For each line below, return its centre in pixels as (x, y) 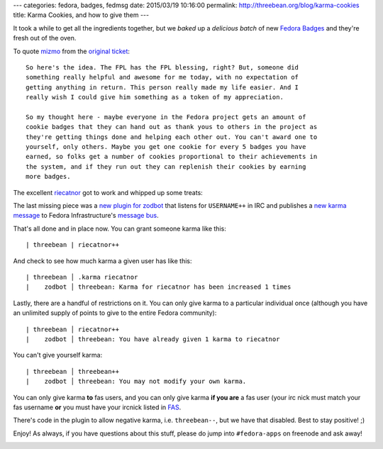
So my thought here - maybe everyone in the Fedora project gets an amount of (166, 117)
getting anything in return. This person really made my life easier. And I (162, 87)
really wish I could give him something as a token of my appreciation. (155, 97)
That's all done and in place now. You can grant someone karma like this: (120, 228)
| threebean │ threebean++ (73, 371)
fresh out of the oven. (45, 38)
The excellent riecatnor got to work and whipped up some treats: (108, 192)
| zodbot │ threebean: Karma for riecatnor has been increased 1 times (159, 287)
